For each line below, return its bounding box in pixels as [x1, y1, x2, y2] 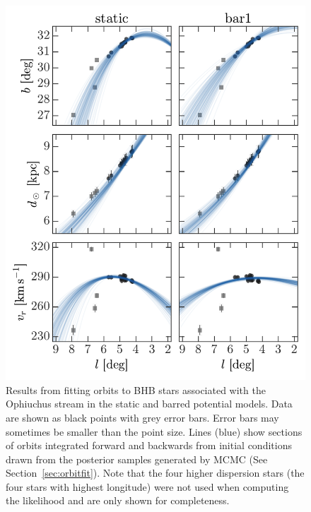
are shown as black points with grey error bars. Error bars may [6, 410, 279, 424]
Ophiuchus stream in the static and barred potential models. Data [6, 396, 293, 411]
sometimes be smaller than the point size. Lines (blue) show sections [6, 424, 303, 439]
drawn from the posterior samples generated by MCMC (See [6, 451, 268, 466]
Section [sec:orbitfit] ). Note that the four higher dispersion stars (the [6, 465, 305, 480]
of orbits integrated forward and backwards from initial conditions [6, 438, 292, 453]
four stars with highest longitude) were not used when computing [6, 479, 289, 494]
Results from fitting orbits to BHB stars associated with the [6, 382, 266, 397]
